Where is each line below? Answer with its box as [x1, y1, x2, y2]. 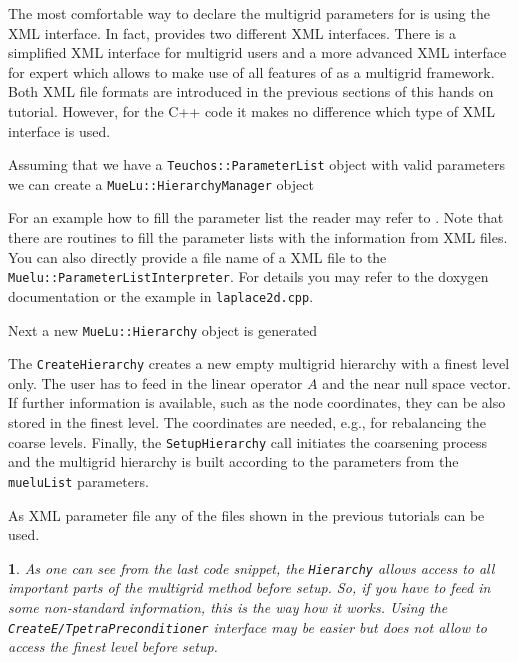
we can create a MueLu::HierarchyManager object [8, 173, 314, 194]
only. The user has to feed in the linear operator [8, 372, 303, 393]
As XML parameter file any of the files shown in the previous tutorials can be [8, 504, 485, 525]
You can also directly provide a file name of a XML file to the [8, 246, 387, 267]
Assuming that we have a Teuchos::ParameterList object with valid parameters [8, 154, 505, 175]
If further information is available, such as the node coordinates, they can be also [8, 392, 506, 413]
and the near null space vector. [322, 372, 511, 393]
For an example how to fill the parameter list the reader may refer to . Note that [8, 207, 504, 228]
